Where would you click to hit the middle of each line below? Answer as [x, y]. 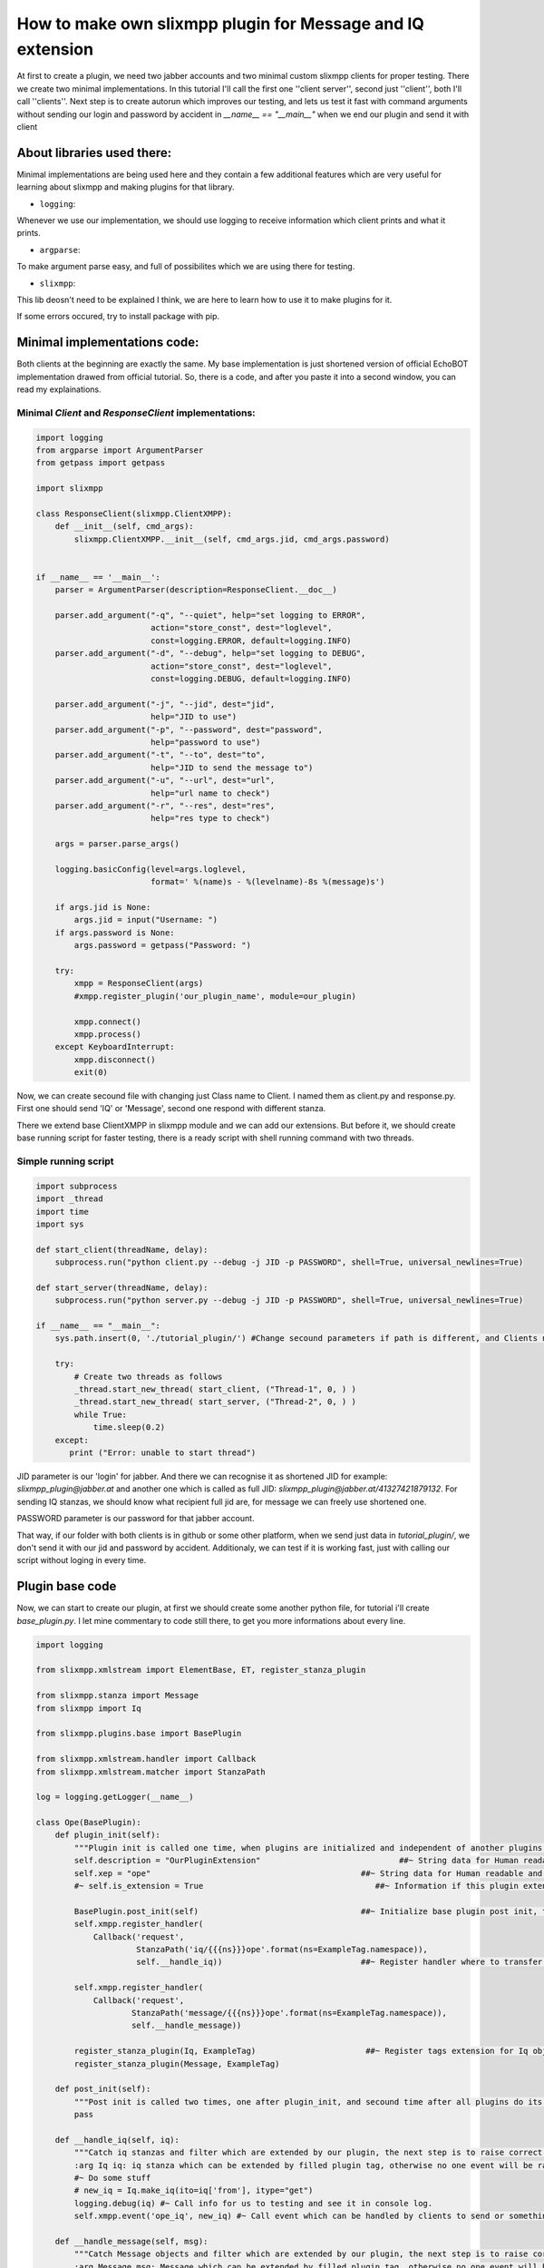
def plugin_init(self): [107, 1835]
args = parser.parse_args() [117, 844]
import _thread [69, 1199]
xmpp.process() [108, 1034]
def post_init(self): [103, 2089]
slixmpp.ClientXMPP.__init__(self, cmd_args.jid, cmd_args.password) [232, 539]
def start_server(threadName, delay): [122, 1287]
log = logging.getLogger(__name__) [115, 1797]
